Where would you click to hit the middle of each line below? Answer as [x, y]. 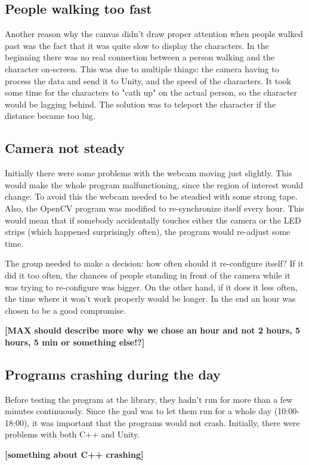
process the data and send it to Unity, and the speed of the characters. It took [148, 80]
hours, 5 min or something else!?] [75, 342]
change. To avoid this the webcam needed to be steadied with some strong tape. [151, 196]
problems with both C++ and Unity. [72, 434]
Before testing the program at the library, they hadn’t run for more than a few [149, 399]
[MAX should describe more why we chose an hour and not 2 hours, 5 [153, 330]
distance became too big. [50, 116]
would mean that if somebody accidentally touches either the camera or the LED [153, 220]
